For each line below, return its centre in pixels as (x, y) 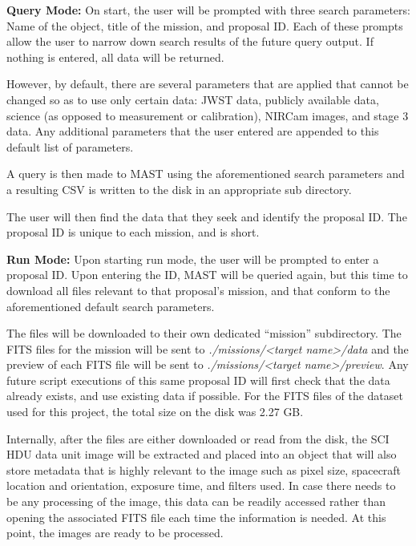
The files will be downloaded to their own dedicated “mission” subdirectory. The (204, 333)
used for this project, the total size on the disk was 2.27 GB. (155, 412)
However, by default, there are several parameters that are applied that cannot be (208, 84)
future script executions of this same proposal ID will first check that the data (198, 380)
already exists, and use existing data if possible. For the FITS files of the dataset (205, 396)
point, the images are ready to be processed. (115, 533)
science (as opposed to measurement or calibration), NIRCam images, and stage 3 (208, 115)
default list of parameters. (70, 146)
